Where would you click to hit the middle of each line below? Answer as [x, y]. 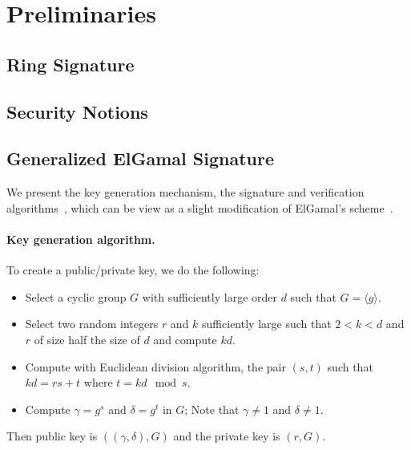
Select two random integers [92, 324]
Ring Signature [71, 64]
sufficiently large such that [267, 324]
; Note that [212, 409]
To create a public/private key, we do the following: [133, 270]
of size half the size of [87, 339]
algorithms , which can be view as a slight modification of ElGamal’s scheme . [200, 207]
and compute [185, 339]
